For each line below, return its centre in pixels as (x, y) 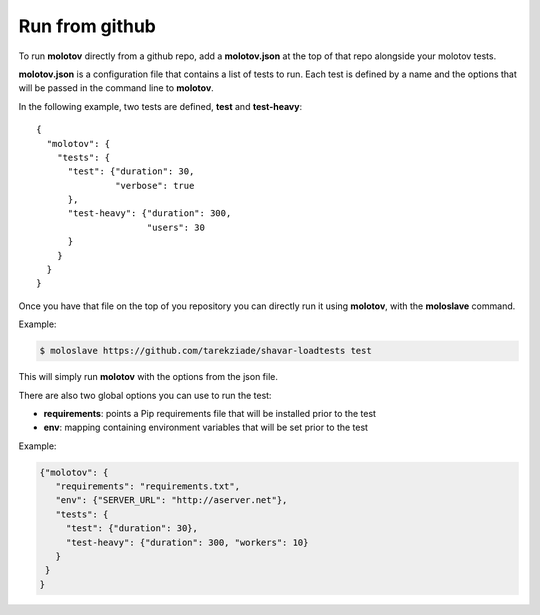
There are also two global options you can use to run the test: (145, 395)
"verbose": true (155, 185)
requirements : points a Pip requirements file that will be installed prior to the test (210, 413)
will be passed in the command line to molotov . (116, 88)
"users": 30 (175, 227)
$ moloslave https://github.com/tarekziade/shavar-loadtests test (205, 351)
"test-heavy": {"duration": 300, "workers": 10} (187, 542)
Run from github (87, 26)
